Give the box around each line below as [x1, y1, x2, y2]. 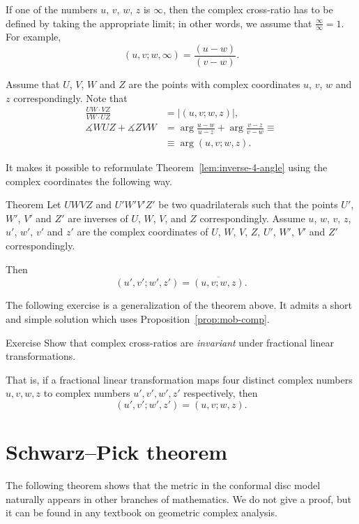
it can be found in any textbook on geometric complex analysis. [6, 505, 277, 520]
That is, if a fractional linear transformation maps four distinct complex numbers [6, 372, 353, 386]
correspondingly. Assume [199, 210, 305, 225]
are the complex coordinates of [77, 224, 208, 239]
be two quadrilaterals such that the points [158, 197, 338, 212]
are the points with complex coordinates [128, 77, 300, 92]
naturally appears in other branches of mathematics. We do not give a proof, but [6, 491, 351, 506]
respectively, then [183, 386, 258, 400]
